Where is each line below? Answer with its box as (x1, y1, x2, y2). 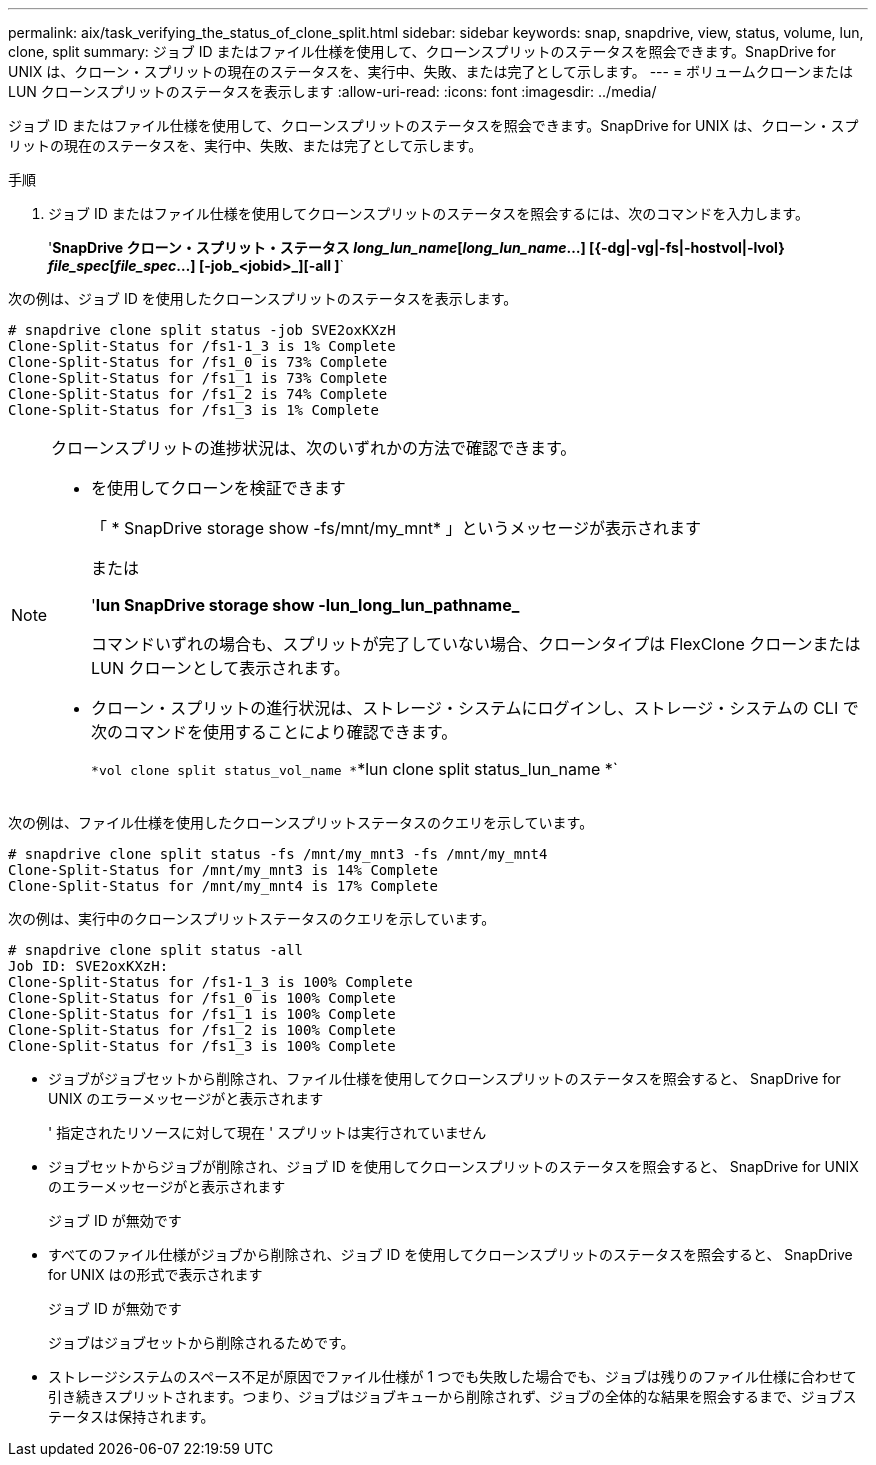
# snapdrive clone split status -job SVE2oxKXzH (8, 322, 396, 338)
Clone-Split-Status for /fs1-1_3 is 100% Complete (8, 974, 413, 990)
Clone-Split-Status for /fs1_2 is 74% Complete (8, 386, 388, 402)
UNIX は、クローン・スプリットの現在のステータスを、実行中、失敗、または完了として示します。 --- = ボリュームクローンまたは (8, 63, 853, 80)
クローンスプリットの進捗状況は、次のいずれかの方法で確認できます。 (51, 438, 577, 458)
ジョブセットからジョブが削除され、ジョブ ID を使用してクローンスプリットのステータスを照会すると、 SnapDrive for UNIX (48, 1158, 859, 1175)
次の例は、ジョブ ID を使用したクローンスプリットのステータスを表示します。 (8, 290, 518, 307)
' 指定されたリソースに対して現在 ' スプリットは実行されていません (48, 1124, 487, 1141)
